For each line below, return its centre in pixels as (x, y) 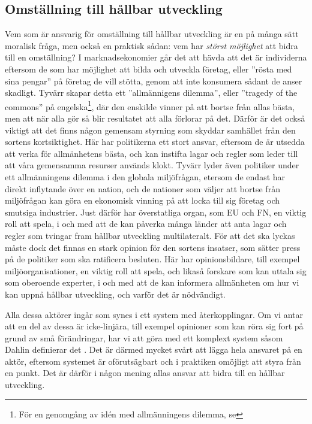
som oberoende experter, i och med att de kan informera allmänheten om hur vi (152, 282)
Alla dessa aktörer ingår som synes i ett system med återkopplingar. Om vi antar (154, 314)
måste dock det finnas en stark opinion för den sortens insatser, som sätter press (153, 247)
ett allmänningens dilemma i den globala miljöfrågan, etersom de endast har (145, 176)
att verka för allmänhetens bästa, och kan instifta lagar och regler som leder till (151, 153)
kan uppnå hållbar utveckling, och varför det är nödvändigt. (115, 294)
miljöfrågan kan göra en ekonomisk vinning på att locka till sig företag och (142, 200)
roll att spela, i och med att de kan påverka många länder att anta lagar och (146, 224)
